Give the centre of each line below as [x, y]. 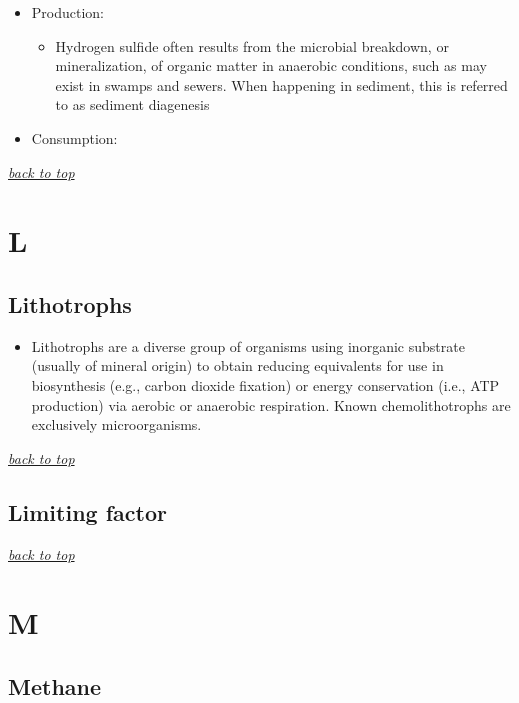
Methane [55, 685]
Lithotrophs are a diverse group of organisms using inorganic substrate [248, 345]
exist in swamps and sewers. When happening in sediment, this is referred [281, 84]
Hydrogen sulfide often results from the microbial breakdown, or [252, 45]
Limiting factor [87, 511]
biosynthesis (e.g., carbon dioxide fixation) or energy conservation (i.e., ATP [265, 384]
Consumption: [74, 137]
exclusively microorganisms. [116, 424]
